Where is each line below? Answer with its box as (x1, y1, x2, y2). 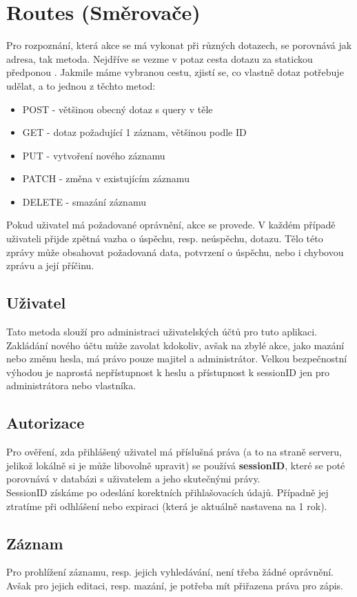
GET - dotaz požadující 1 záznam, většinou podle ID (22, 125, 247, 139)
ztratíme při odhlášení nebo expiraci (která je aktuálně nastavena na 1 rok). (6, 498, 327, 513)
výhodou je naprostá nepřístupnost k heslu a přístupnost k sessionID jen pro (6, 364, 329, 379)
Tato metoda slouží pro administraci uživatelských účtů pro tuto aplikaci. (6, 324, 318, 339)
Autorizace (6, 412, 85, 433)
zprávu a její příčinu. (6, 258, 94, 273)
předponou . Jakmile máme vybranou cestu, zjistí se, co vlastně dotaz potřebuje (6, 65, 344, 79)
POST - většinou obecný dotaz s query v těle (22, 101, 213, 116)
